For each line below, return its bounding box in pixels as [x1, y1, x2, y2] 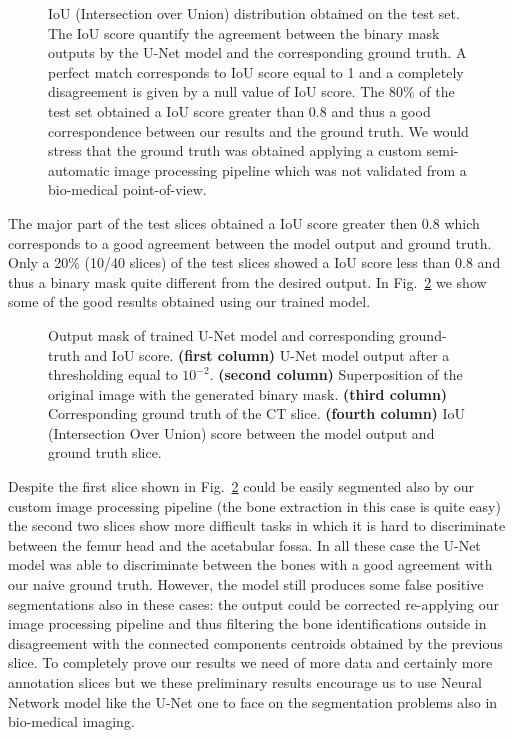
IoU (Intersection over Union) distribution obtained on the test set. [48, 3, 460, 23]
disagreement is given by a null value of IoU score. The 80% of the [48, 81, 455, 102]
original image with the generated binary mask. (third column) [48, 383, 448, 404]
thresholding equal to [48, 364, 178, 385]
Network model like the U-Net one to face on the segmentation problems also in [8, 691, 498, 712]
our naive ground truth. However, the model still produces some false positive [8, 574, 484, 595]
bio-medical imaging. [8, 711, 135, 732]
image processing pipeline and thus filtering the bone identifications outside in [8, 613, 487, 634]
